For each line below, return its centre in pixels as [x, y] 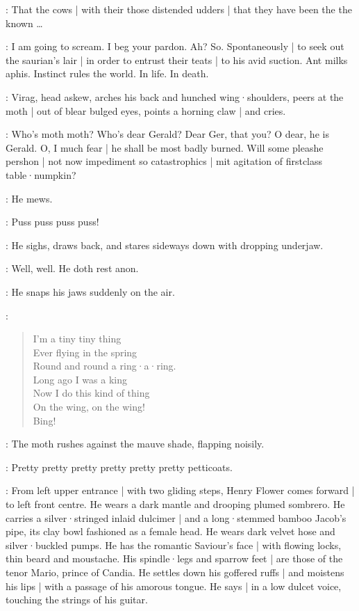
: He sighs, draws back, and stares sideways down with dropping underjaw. [165, 245]
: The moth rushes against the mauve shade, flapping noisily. [135, 444]
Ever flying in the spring [85, 352]
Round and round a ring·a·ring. [105, 366]
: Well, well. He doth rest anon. [72, 268]
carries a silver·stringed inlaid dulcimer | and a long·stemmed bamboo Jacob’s [176, 517]
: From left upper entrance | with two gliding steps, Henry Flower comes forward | [180, 490]
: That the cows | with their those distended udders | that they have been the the [179, 9]
